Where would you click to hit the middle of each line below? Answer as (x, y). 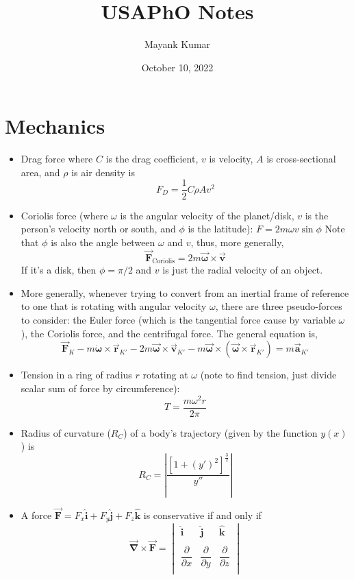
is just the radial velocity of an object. (243, 270)
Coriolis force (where (64, 215)
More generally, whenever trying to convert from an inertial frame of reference (185, 292)
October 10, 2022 (177, 67)
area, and (40, 172)
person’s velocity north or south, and (98, 229)
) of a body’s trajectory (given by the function (220, 432)
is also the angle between (103, 242)
